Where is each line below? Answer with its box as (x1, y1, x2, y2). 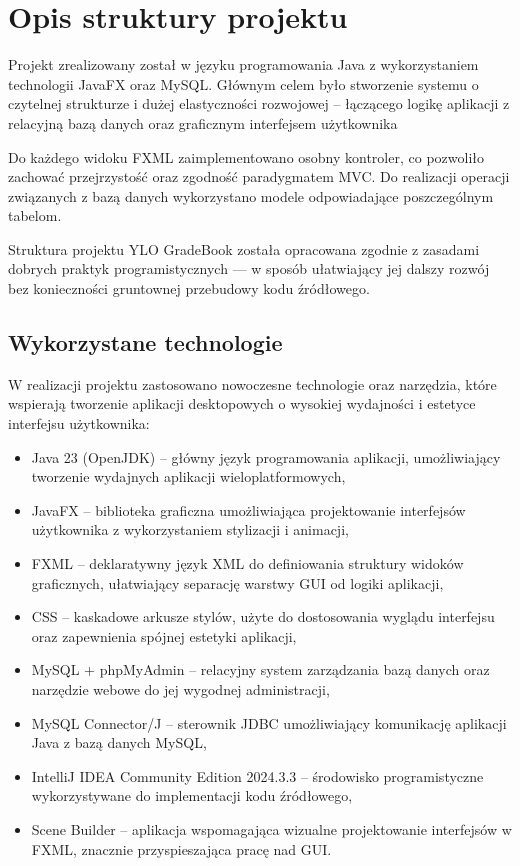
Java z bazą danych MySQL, (31, 732, 207, 753)
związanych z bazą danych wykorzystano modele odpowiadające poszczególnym (8, 185, 494, 206)
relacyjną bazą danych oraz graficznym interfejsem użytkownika (8, 112, 398, 133)
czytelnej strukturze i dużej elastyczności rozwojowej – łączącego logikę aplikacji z (8, 93, 510, 114)
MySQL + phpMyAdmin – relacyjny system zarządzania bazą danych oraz (31, 659, 490, 680)
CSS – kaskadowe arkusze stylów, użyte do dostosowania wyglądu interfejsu (31, 606, 495, 627)
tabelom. (8, 205, 62, 226)
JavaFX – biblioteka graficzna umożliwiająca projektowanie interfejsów (31, 499, 466, 520)
